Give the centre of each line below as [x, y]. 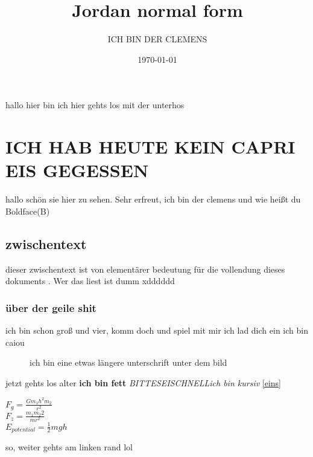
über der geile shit [51, 307]
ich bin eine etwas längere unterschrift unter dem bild [128, 362]
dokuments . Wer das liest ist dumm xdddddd [90, 281]
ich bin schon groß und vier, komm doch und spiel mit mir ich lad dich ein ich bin [157, 330]
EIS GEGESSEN [77, 170]
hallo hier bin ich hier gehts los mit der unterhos [95, 105]
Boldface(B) [28, 211]
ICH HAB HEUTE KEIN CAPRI [150, 147]
